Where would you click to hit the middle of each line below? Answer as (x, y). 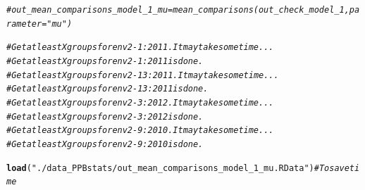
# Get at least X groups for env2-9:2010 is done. (105, 144)
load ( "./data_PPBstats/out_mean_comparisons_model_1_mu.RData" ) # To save (178, 168)
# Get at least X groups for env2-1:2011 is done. (105, 61)
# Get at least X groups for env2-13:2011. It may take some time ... (143, 75)
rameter (24, 24)
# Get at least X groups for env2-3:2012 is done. (105, 116)
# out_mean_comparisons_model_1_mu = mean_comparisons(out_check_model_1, (178, 10)
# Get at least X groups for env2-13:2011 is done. (107, 89)
